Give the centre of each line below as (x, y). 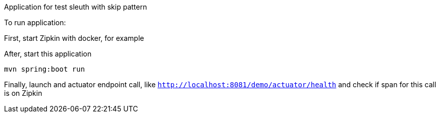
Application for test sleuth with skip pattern (76, 7)
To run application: (35, 22)
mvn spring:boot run (45, 69)
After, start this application (48, 54)
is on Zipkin (23, 93)
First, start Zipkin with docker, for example (74, 38)
